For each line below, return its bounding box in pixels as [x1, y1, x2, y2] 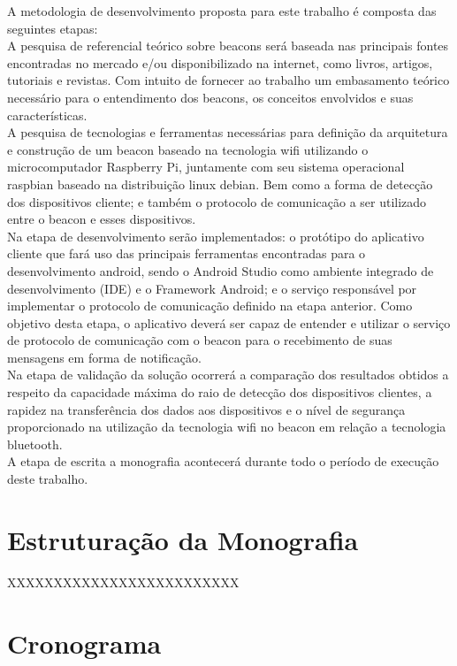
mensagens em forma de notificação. [7, 348, 202, 366]
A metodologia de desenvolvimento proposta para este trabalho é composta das [7, 2, 437, 19]
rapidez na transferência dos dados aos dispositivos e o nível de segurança [7, 400, 406, 418]
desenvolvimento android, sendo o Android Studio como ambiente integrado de [7, 261, 434, 279]
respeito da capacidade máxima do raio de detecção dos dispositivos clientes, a [7, 383, 432, 402]
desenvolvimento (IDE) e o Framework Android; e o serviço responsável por [7, 279, 417, 297]
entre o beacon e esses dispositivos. [7, 210, 196, 228]
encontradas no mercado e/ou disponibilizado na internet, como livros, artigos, [7, 53, 433, 72]
